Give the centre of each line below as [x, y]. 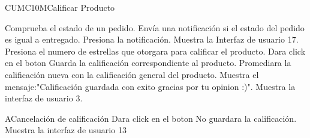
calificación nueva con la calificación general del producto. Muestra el [132, 74]
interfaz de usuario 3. [44, 98]
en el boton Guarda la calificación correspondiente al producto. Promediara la [148, 63]
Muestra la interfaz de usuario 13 [66, 130]
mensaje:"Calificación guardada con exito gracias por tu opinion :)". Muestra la [150, 86]
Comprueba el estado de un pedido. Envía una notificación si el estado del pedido [155, 27]
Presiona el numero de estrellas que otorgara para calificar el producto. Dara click [155, 51]
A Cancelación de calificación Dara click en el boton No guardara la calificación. [151, 118]
